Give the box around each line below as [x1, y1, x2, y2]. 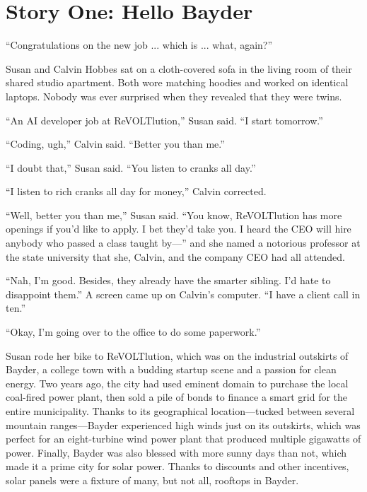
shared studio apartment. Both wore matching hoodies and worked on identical [6, 75, 349, 90]
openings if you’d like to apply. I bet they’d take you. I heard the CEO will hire [6, 221, 351, 236]
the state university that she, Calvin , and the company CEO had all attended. [6, 249, 346, 264]
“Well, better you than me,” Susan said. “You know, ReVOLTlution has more [6, 207, 342, 222]
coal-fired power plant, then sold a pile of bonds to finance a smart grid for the [6, 389, 348, 404]
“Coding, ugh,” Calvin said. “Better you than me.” [6, 136, 225, 151]
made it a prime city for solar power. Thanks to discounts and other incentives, [6, 459, 349, 474]
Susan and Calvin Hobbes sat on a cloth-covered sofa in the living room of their [6, 61, 352, 76]
